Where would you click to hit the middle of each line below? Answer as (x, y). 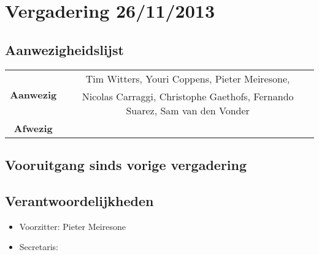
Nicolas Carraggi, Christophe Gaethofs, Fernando (188, 96)
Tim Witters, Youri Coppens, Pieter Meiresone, (188, 78)
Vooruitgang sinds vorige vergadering (126, 164)
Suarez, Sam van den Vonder (188, 110)
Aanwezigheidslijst (64, 49)
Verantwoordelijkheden (79, 200)
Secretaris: (39, 247)
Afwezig (33, 128)
